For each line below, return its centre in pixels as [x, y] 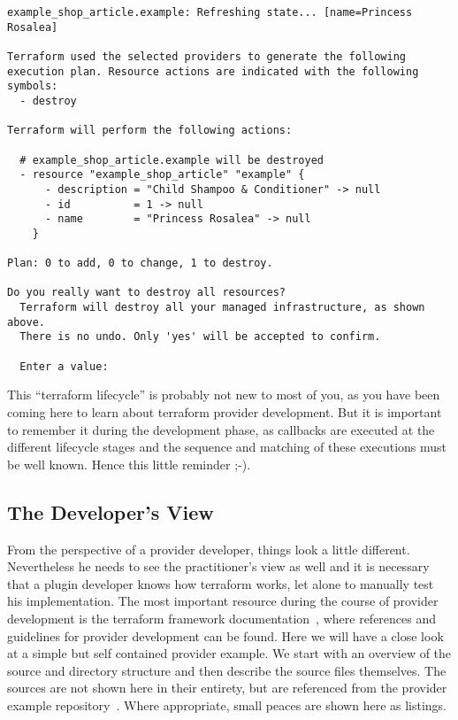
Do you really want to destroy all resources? [146, 293]
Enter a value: [64, 366]
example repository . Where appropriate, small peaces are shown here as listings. [227, 705]
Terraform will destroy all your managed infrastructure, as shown [222, 308]
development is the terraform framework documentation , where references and [222, 618]
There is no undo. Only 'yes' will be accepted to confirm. [200, 337]
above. [26, 322]
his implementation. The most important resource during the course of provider [223, 601]
